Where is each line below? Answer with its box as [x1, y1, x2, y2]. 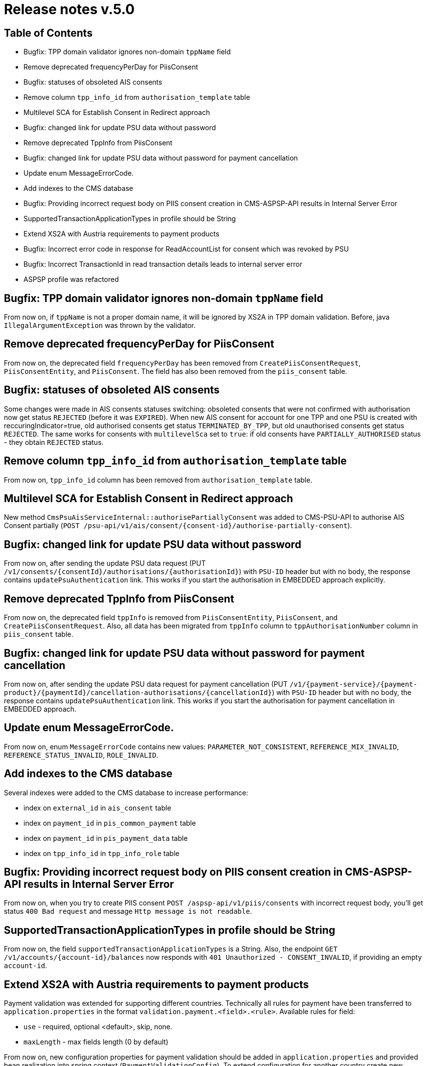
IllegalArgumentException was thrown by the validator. [4, 321, 196, 330]
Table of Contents [4, 26, 93, 39]
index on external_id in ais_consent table [23, 803, 171, 812]
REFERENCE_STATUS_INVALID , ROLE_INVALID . [4, 750, 158, 759]
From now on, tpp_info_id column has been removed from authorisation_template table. [4, 475, 313, 484]
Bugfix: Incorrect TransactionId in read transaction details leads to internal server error [23, 260, 302, 269]
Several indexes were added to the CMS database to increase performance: [4, 788, 248, 797]
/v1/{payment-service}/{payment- [289, 680, 418, 688]
